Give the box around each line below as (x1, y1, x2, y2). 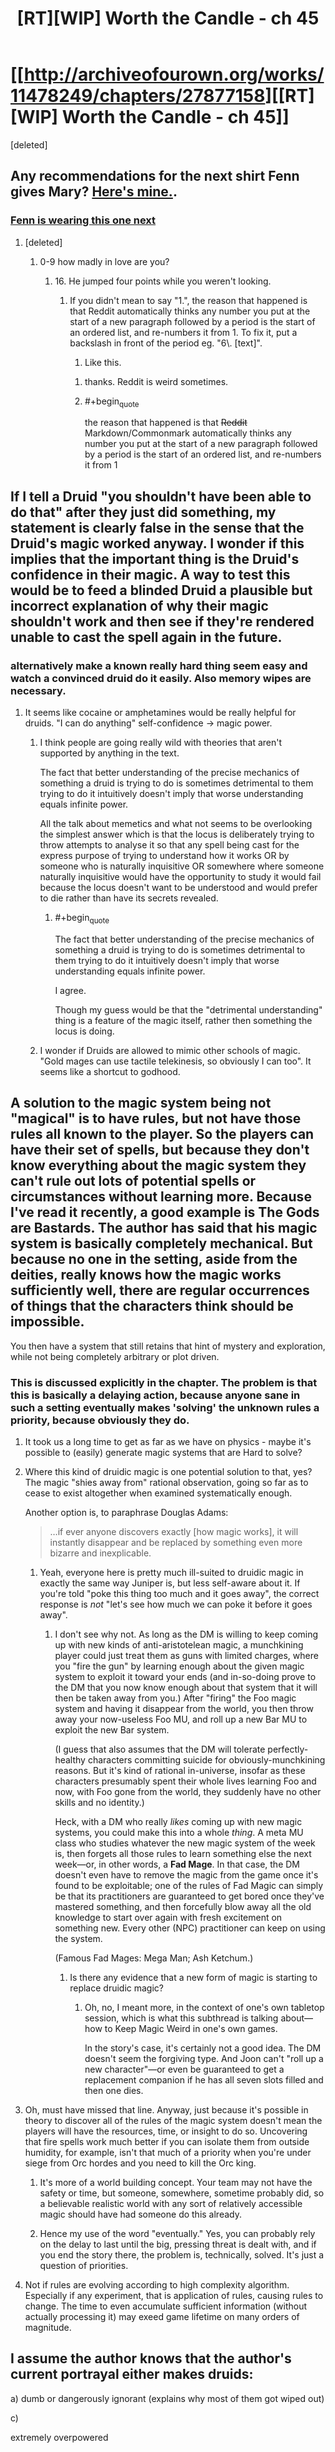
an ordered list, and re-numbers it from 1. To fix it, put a (69, 326, 298, 338)
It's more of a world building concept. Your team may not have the (39, 2177, 313, 2189)
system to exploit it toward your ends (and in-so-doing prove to (54, 1671, 317, 1683)
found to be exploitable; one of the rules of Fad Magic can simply (54, 1880, 324, 1892)
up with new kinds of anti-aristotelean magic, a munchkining (54, 1639, 304, 1651)
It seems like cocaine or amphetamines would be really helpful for (24, 707, 297, 719)
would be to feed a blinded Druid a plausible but (10, 582, 313, 599)
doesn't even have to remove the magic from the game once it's (54, 1869, 319, 1881)
